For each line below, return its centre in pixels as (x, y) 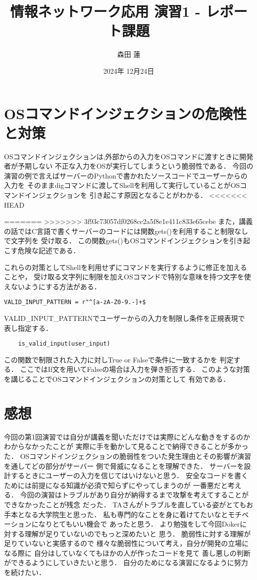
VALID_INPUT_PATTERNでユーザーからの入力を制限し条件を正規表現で (125, 318)
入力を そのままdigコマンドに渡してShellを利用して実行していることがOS (122, 185)
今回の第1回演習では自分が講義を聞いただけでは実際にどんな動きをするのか (127, 436)
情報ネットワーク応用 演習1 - (105, 11)
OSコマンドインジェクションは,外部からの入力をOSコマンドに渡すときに (122, 156)
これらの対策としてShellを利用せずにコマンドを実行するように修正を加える (126, 267)
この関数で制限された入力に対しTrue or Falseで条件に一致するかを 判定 (119, 359)
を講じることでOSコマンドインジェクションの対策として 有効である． (117, 379)
